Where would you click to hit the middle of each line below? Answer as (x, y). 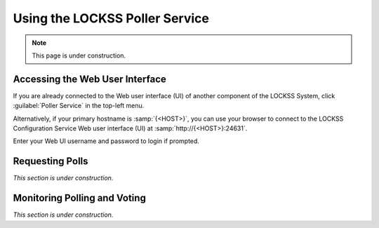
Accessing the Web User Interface (89, 79)
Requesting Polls (51, 161)
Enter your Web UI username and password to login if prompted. (106, 141)
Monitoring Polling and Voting (80, 198)
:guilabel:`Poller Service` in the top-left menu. (79, 106)
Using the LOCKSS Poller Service (111, 18)
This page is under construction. (79, 55)
